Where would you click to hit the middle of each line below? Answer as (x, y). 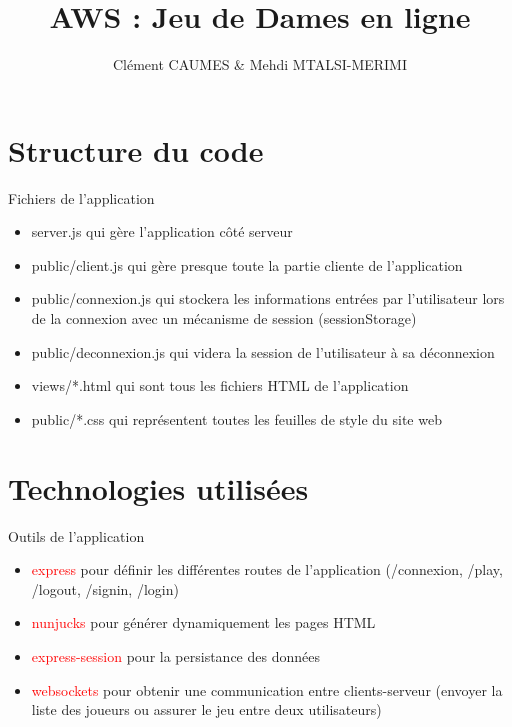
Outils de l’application (76, 535)
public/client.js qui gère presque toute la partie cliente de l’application (247, 264)
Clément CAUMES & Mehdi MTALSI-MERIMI (259, 64)
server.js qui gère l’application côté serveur (162, 231)
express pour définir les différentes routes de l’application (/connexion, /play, (267, 569)
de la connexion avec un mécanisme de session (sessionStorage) (224, 318)
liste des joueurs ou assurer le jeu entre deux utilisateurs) (206, 709)
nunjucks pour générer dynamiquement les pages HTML (203, 622)
